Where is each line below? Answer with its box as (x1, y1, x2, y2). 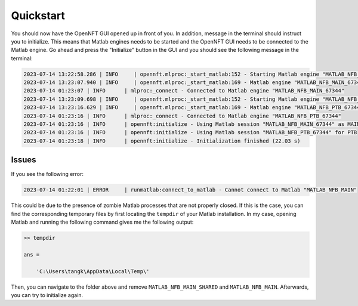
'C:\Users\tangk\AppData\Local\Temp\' (36, 268, 150, 274)
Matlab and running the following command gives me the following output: (11, 218, 194, 226)
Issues (11, 155, 36, 165)
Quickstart (11, 9, 66, 22)
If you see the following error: (11, 171, 84, 178)
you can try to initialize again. (11, 292, 84, 298)
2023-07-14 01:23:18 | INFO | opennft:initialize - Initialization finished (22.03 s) (23, 137, 301, 144)
